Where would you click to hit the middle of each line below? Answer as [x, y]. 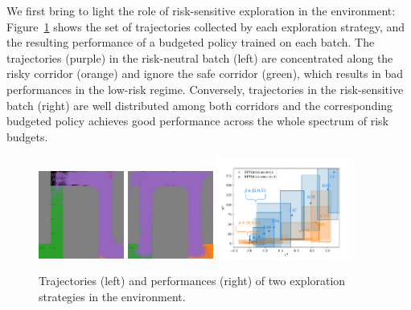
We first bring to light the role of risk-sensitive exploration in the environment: [201, 10]
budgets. [27, 136]
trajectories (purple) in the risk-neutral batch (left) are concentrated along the [200, 57]
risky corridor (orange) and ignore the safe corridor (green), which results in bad [205, 73]
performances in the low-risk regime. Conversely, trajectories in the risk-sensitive [205, 89]
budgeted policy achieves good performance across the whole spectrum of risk [198, 121]
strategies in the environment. [112, 296]
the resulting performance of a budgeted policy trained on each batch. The [191, 42]
